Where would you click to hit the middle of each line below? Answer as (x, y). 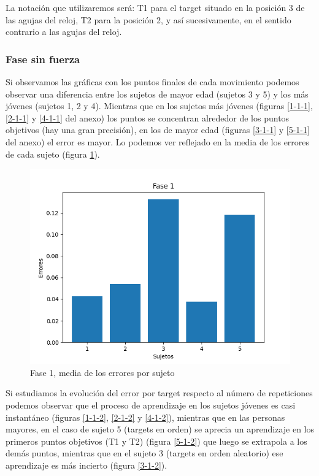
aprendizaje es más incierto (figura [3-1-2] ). (86, 465)
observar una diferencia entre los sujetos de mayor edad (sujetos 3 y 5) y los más (157, 94)
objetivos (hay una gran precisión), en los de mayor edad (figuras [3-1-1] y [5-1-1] (158, 130)
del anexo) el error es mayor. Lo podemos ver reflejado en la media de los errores (158, 141)
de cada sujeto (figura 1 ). (53, 154)
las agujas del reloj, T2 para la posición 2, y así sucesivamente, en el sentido (148, 19)
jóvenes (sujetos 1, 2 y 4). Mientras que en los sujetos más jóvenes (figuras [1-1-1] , (159, 106)
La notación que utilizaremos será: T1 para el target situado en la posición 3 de (155, 7)
